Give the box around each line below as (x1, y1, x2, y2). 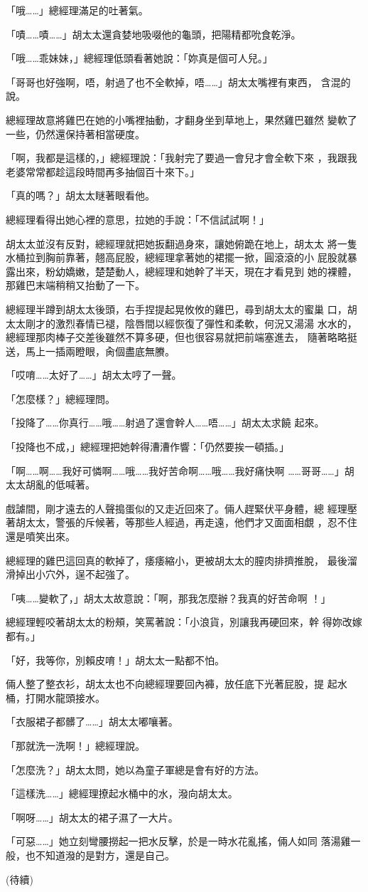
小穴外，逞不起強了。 (35, 567, 135, 582)
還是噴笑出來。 (6, 529, 75, 544)
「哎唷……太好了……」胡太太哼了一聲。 (6, 367, 182, 382)
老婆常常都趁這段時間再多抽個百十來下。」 (6, 164, 200, 179)
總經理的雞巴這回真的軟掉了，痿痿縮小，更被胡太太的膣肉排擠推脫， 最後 (6, 552, 347, 567)
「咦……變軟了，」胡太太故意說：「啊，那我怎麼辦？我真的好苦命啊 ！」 (6, 590, 331, 605)
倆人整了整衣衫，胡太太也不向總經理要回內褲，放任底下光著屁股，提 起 (6, 676, 337, 691)
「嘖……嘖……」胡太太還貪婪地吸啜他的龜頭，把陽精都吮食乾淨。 (6, 26, 301, 41)
